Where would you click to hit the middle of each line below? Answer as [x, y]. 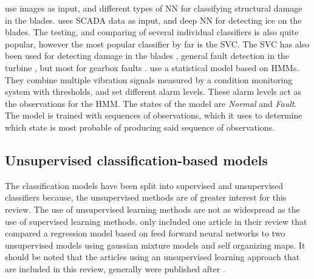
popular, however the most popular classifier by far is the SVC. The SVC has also [157, 43]
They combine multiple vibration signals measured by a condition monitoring [149, 79]
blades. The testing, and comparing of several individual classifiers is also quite [152, 32]
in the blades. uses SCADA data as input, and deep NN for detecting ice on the [153, 20]
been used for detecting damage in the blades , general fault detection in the [147, 56]
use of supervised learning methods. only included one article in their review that [156, 221]
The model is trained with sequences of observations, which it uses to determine [154, 115]
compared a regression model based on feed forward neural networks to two [145, 233]
